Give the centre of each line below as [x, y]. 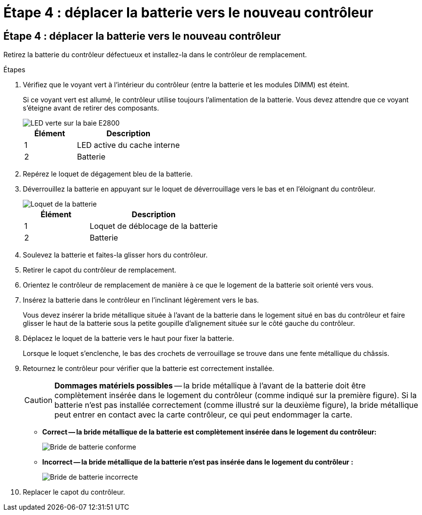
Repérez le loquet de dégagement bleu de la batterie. [108, 174]
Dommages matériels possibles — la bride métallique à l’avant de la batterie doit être [210, 386]
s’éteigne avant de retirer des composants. [91, 108]
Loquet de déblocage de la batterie [154, 226]
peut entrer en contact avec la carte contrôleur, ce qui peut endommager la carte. [203, 415]
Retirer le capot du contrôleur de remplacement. [100, 270]
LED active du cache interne [128, 145]
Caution [39, 400]
